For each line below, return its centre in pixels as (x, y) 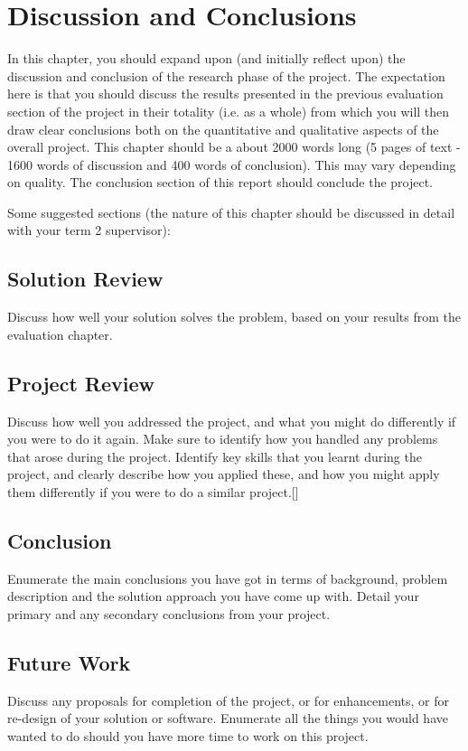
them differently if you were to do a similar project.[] (153, 492)
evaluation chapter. (60, 334)
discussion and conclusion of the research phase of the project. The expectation (226, 75)
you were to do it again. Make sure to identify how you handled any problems (223, 439)
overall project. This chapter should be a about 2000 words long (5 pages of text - (234, 147)
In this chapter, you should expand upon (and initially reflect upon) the (206, 58)
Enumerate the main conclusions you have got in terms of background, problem (228, 578)
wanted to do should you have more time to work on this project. (188, 736)
